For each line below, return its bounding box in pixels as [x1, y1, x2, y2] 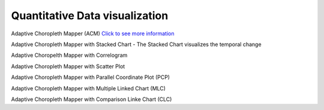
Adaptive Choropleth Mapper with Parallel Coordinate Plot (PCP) [11, 74, 170, 81]
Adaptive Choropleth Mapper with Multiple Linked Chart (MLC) [11, 84, 166, 92]
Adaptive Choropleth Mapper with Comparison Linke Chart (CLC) [11, 96, 172, 103]
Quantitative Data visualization [11, 9, 169, 22]
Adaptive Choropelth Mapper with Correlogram [11, 51, 128, 59]
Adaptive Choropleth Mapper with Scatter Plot [11, 63, 125, 70]
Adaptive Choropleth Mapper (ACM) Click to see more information [11, 30, 175, 37]
